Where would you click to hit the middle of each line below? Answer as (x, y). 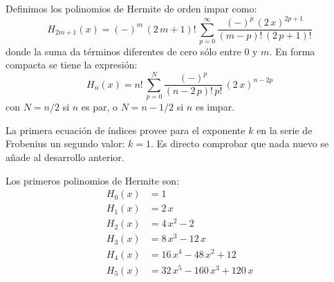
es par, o (100, 107)
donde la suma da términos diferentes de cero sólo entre (123, 51)
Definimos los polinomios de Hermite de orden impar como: (131, 8)
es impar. (215, 107)
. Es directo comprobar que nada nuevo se (240, 143)
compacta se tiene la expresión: (72, 65)
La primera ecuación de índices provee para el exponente (126, 130)
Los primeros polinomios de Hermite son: (93, 180)
